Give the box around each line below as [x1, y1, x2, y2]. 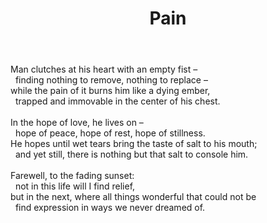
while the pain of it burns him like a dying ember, [10, 85, 211, 97]
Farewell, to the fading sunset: [10, 170, 135, 182]
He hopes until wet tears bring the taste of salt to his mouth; [10, 138, 258, 150]
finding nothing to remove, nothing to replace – [14, 74, 208, 86]
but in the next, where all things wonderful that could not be [10, 191, 257, 203]
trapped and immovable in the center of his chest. [14, 95, 221, 107]
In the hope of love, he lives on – [10, 117, 144, 129]
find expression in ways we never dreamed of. [14, 202, 206, 214]
